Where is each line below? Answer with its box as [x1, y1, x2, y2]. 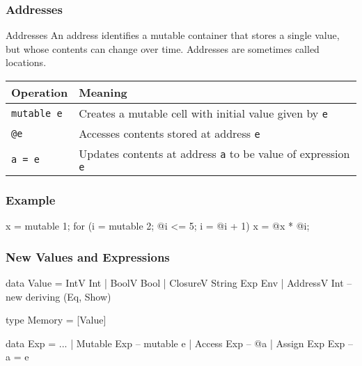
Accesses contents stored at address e [79, 125, 260, 141]
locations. [6, 55, 47, 70]
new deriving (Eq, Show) [6, 289, 111, 303]
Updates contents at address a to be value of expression [79, 145, 350, 161]
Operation [11, 84, 68, 100]
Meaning [79, 84, 127, 100]
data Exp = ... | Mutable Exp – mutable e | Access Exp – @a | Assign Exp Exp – [6, 335, 354, 350]
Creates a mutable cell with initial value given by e [79, 105, 328, 121]
